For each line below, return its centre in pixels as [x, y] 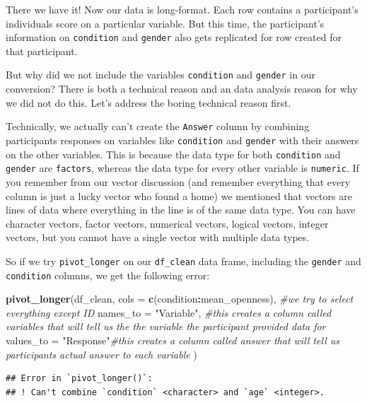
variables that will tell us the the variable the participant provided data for [166, 326]
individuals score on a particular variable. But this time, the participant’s [165, 23]
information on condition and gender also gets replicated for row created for [174, 37]
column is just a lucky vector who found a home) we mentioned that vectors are [179, 195]
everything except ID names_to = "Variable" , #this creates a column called [169, 312]
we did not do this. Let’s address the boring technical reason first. [148, 102]
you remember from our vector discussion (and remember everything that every [178, 181]
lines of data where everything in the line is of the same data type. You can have [181, 210]
